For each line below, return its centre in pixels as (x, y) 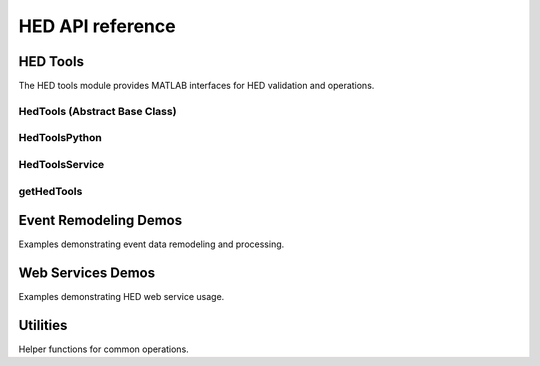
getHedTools (50, 191)
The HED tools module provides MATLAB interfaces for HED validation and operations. (196, 86)
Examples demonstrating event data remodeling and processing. (151, 244)
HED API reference (97, 26)
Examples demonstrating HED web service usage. (121, 297)
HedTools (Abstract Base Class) (97, 111)
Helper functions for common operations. (103, 349)
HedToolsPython (60, 138)
